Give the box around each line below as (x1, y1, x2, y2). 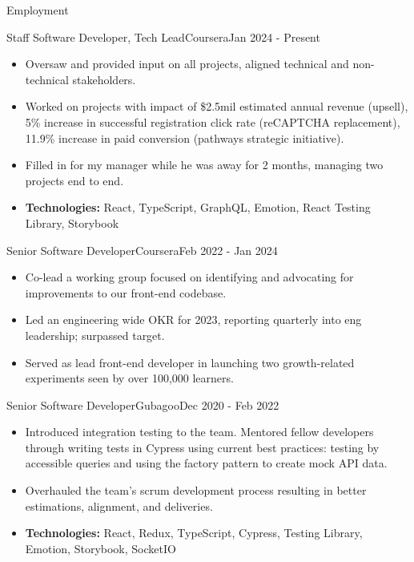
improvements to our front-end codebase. (25, 284, 227, 301)
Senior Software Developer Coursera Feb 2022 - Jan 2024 (6, 241, 278, 258)
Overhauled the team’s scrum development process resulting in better (25, 482, 367, 499)
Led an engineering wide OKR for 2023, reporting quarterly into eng (25, 311, 362, 328)
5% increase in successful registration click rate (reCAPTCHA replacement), (25, 113, 400, 130)
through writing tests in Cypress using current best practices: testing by (25, 439, 380, 455)
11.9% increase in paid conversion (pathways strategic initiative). (25, 129, 344, 146)
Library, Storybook (25, 214, 119, 231)
